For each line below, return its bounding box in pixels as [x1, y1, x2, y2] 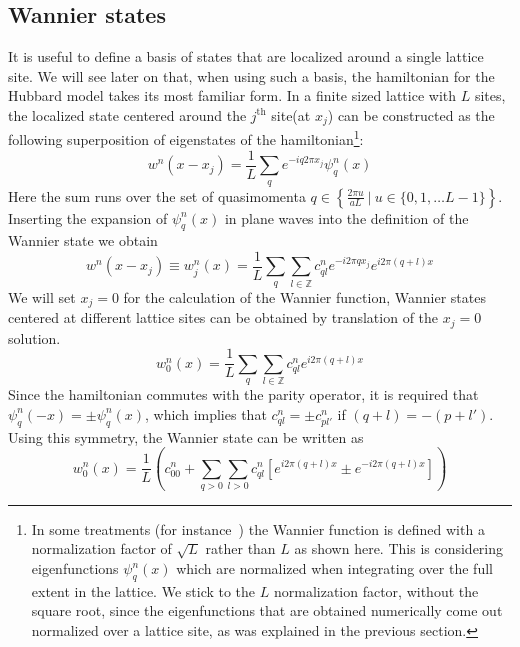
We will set [8, 286, 76, 307]
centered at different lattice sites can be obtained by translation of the [8, 307, 439, 328]
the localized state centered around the [8, 104, 247, 125]
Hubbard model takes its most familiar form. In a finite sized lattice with [8, 85, 457, 106]
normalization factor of [31, 538, 172, 559]
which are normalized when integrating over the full [176, 558, 493, 579]
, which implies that [145, 403, 267, 424]
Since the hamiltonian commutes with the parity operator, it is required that [8, 384, 479, 405]
